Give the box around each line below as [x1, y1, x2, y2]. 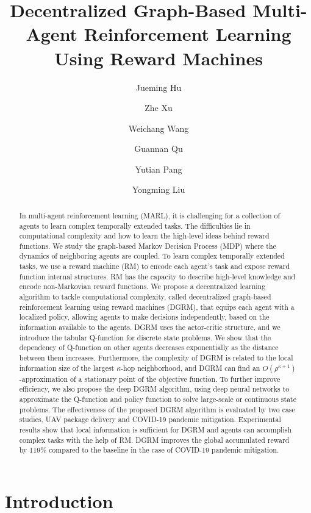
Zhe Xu [145, 101, 173, 114]
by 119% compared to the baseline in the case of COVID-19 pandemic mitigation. [19, 445, 279, 455]
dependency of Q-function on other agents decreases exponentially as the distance [19, 342, 279, 353]
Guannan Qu [134, 142, 183, 155]
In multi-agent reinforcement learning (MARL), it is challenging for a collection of [19, 210, 281, 220]
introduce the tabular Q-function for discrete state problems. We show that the [19, 332, 271, 342]
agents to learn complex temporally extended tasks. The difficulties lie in [19, 220, 251, 231]
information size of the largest [19, 362, 115, 373]
